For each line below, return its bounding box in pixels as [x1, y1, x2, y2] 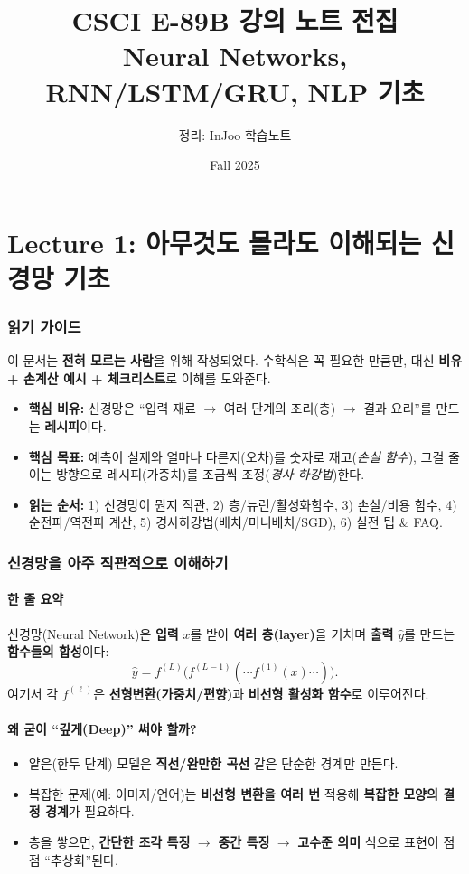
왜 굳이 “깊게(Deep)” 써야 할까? [7, 719, 197, 738]
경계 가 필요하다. [45, 802, 135, 821]
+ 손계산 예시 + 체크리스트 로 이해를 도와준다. [7, 368, 271, 387]
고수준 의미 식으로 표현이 [297, 832, 439, 851]
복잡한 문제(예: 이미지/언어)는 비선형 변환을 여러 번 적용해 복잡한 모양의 [28, 784, 438, 803]
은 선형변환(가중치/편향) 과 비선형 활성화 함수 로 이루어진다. [93, 683, 429, 702]
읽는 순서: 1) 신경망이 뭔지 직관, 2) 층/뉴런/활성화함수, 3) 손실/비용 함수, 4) [28, 494, 457, 513]
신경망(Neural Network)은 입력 [7, 624, 179, 643]
